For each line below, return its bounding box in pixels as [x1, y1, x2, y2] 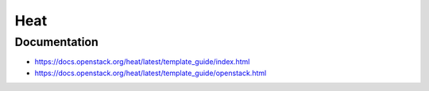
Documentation [14, 35, 99, 49]
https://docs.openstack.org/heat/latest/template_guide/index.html [34, 57, 250, 66]
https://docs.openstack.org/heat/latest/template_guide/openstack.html [34, 68, 267, 78]
